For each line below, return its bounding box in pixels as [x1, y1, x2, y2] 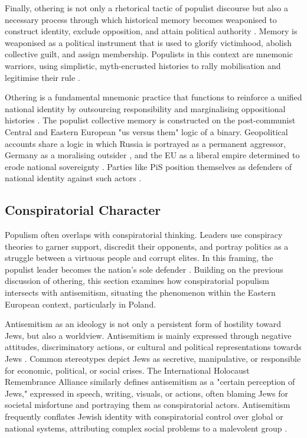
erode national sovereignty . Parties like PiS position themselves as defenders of [5, 160, 292, 172]
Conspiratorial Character [5, 201, 161, 219]
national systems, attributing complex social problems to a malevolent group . [5, 421, 288, 434]
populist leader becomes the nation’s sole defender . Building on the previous [5, 263, 283, 275]
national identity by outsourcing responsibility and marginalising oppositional [5, 102, 286, 115]
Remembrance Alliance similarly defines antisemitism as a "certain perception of [5, 375, 295, 388]
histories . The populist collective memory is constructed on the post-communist [5, 114, 296, 126]
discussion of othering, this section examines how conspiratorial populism [5, 274, 269, 287]
